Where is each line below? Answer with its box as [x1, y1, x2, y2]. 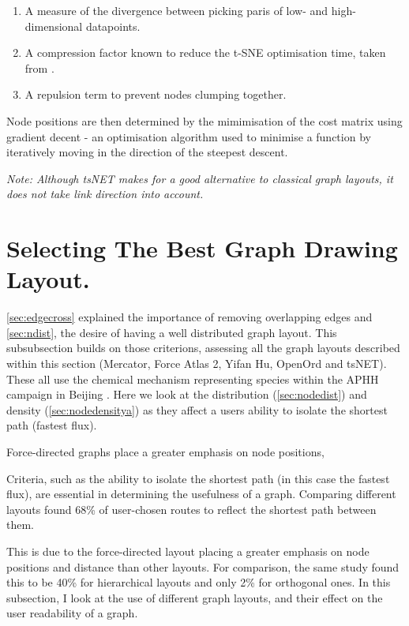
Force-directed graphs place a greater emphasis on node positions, [6, 444, 325, 459]
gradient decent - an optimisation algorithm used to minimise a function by [6, 128, 371, 144]
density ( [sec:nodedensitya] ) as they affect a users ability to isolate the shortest [6, 401, 388, 418]
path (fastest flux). [6, 417, 97, 433]
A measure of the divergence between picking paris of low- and [24, 2, 328, 18]
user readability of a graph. [6, 605, 138, 621]
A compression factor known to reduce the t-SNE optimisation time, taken [24, 44, 386, 61]
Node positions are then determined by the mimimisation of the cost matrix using [6, 112, 403, 129]
